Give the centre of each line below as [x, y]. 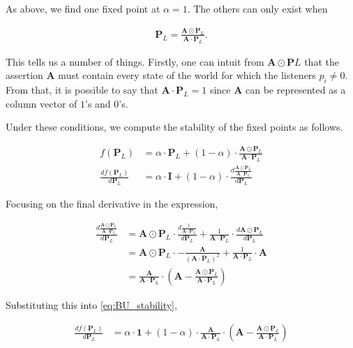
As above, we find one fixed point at [83, 8]
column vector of [42, 103]
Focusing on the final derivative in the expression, [112, 204]
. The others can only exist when [257, 8]
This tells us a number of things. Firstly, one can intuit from [135, 61]
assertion [24, 75]
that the [322, 61]
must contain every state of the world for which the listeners [187, 75]
